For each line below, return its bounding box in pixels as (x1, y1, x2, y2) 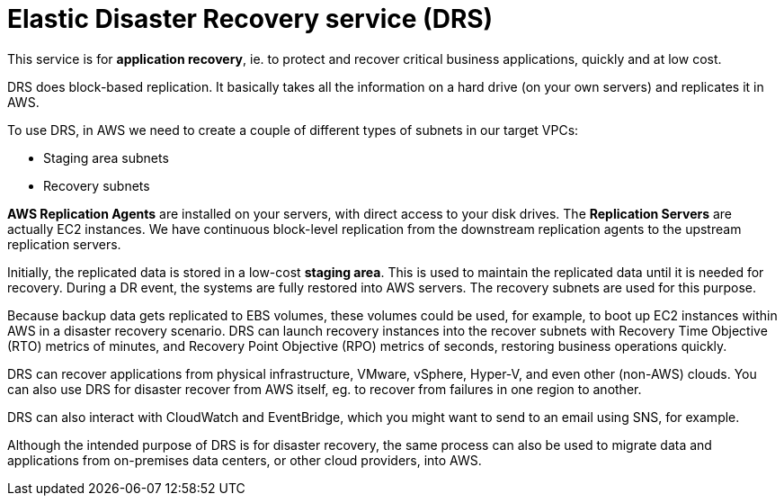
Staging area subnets (43, 149, 169, 166)
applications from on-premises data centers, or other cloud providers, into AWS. (7, 452, 482, 468)
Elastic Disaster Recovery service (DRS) (7, 4, 494, 34)
